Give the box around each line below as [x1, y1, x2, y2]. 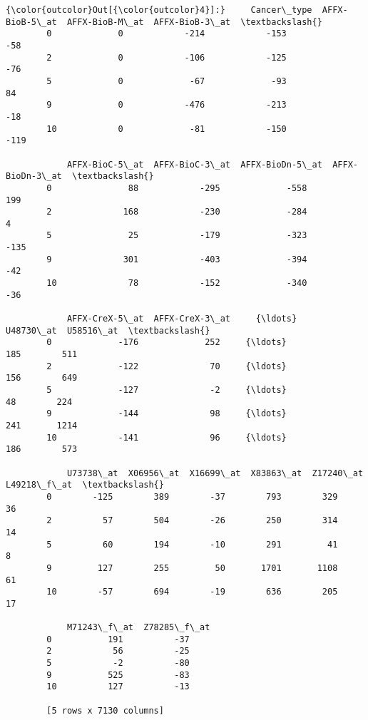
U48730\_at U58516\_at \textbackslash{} [6, 325, 210, 336]
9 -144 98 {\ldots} [46, 408, 287, 419]
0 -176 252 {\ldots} [46, 337, 287, 348]
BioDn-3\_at [6, 171, 62, 182]
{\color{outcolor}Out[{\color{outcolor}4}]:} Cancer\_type [6, 5, 312, 15]
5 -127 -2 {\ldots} [46, 385, 287, 395]
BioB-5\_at [6, 16, 57, 27]
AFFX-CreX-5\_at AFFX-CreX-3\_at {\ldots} [66, 314, 297, 324]
